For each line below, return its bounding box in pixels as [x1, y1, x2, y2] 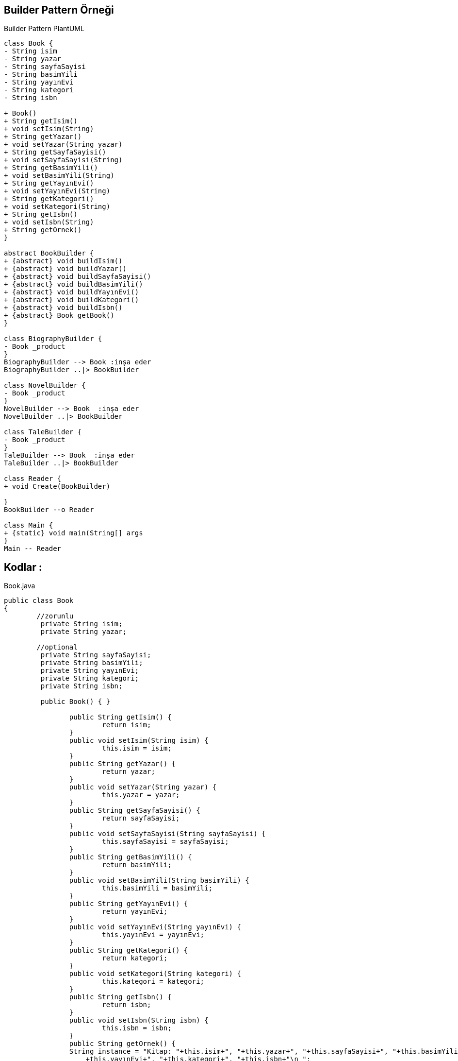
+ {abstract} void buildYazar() [4, 265, 127, 273]
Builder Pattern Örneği [4, 4, 114, 16]
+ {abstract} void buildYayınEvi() [4, 288, 139, 296]
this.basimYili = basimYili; [102, 884, 213, 892]
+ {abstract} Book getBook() [4, 311, 114, 320]
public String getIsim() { [69, 713, 172, 721]
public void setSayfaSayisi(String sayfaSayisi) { [69, 830, 266, 838]
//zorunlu [36, 612, 74, 620]
